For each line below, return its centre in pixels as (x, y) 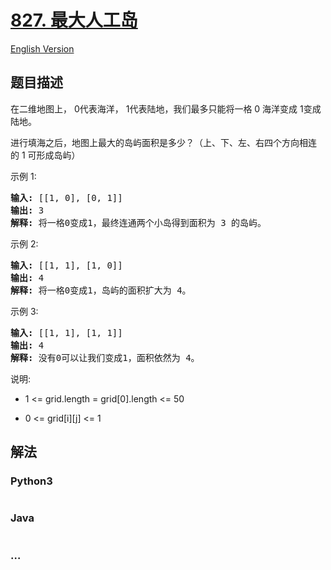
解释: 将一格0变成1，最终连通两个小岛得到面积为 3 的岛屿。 (138, 222)
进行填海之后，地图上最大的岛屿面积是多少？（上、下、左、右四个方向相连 (163, 142)
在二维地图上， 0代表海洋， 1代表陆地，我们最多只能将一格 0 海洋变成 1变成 (166, 108)
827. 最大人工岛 (74, 20)
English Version (42, 48)
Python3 (31, 481)
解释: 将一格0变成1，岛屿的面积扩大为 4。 (101, 290)
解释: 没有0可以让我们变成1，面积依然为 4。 (105, 357)
